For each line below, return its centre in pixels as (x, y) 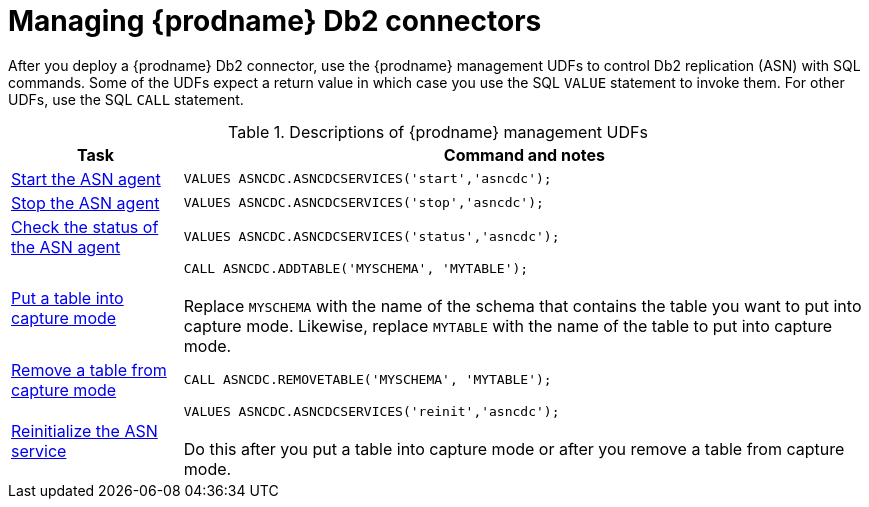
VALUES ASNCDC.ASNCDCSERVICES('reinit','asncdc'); (371, 411)
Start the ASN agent (86, 178)
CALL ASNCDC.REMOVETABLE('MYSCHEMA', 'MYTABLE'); (367, 380)
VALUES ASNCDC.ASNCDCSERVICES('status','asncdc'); (371, 237)
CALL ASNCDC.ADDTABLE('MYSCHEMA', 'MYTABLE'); (356, 268)
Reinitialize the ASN (84, 431)
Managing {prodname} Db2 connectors (275, 21)
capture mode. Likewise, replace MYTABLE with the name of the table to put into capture (508, 325)
